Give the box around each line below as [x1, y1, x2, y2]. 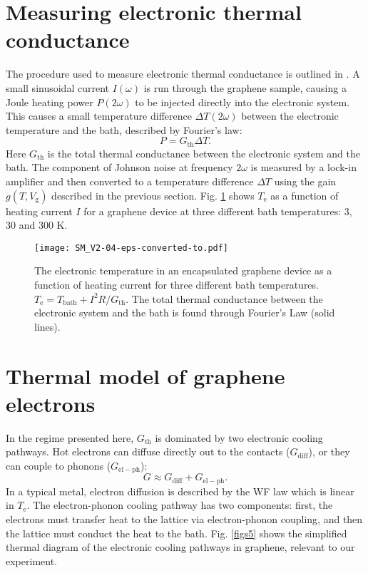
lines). [34, 319, 61, 334]
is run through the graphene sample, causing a [143, 80, 347, 95]
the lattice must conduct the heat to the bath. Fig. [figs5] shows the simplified [6, 525, 347, 540]
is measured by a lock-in [250, 160, 357, 175]
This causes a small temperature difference [6, 108, 192, 123]
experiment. [6, 553, 57, 568]
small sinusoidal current [6, 80, 109, 95]
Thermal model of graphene [6, 361, 285, 390]
